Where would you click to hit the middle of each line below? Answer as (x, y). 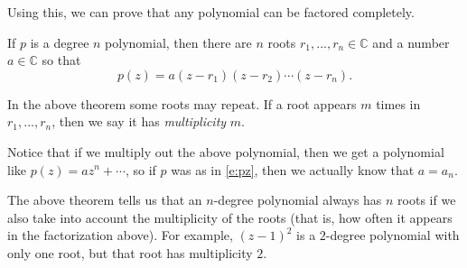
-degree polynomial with (392, 235)
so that (61, 60)
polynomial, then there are (178, 42)
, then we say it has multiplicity (139, 121)
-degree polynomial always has (298, 200)
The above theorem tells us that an (105, 200)
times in (398, 103)
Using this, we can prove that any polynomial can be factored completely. (211, 12)
